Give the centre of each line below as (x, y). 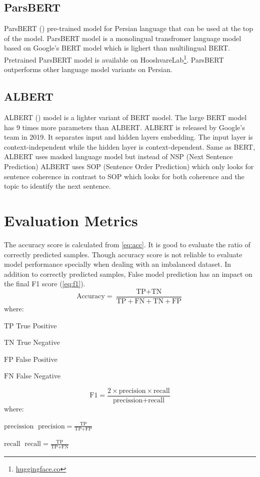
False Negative (38, 376)
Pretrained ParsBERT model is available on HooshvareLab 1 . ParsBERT (114, 59)
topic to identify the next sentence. (57, 186)
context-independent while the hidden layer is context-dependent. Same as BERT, (130, 146)
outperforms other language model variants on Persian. (88, 69)
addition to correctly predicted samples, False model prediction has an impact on (128, 274)
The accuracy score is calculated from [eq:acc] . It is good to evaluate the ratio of (127, 244)
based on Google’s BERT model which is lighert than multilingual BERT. (117, 48)
